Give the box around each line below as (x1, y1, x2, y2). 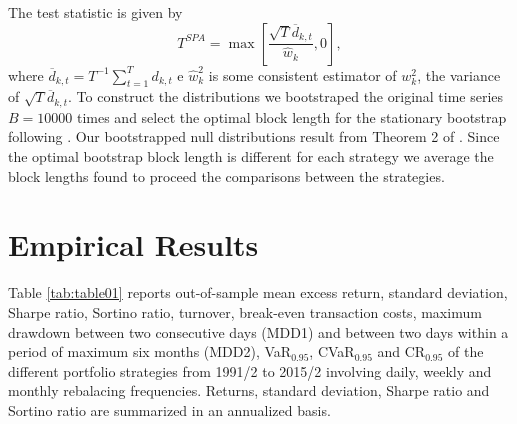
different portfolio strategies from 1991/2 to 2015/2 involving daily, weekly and (8, 360, 492, 381)
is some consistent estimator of (208, 64, 397, 85)
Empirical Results (8, 224, 259, 265)
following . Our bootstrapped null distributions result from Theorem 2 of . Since (8, 126, 500, 147)
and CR (377, 341, 426, 362)
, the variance (417, 64, 501, 85)
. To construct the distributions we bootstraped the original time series (68, 86, 504, 107)
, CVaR (309, 341, 355, 362)
